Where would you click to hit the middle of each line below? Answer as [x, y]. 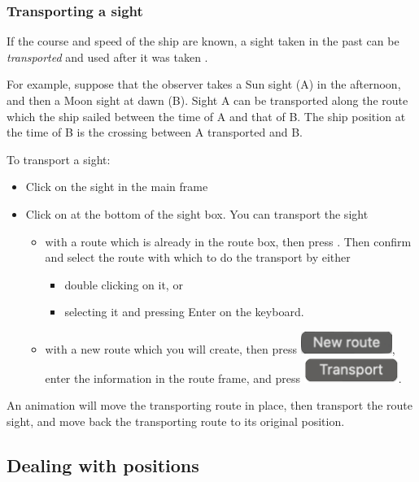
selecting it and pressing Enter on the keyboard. [184, 312]
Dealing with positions [103, 465]
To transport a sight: [59, 159]
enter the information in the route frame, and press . [223, 378]
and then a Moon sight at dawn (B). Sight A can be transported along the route [207, 100]
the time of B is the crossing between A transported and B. [155, 132]
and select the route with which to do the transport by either [198, 257]
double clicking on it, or [124, 284]
